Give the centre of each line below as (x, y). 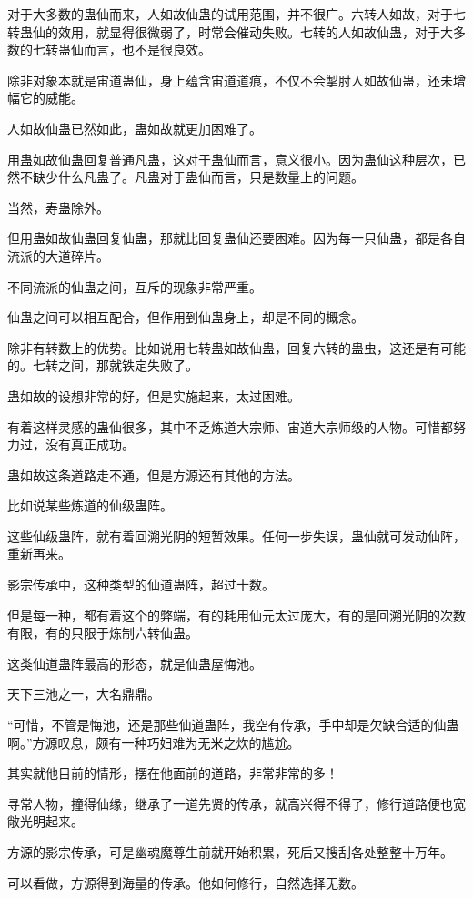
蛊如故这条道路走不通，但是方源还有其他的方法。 (154, 474)
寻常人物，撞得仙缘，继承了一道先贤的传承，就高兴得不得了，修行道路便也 (230, 803)
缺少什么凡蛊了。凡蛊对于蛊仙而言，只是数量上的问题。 (198, 177)
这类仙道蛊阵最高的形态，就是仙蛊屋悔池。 (135, 663)
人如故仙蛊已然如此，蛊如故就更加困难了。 (135, 128)
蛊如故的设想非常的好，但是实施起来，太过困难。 (154, 395)
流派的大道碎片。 (58, 255)
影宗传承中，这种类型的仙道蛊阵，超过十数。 (141, 585)
